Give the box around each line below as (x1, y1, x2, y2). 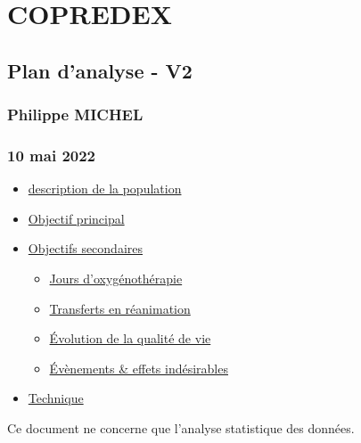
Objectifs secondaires (28, 239, 144, 258)
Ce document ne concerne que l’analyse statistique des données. (7, 418, 355, 437)
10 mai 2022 (7, 144, 96, 166)
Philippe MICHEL (7, 103, 144, 126)
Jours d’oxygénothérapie (49, 269, 183, 287)
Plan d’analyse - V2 (7, 56, 193, 84)
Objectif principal (28, 209, 125, 227)
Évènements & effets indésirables (49, 358, 228, 377)
